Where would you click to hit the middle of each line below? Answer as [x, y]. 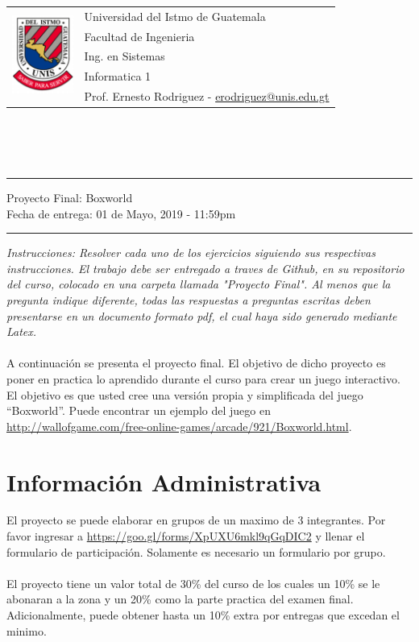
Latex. [22, 331]
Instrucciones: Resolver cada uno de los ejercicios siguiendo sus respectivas [191, 253]
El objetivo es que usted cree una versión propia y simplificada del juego [185, 394]
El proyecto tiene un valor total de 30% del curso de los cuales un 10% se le [193, 583]
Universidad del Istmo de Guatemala [175, 16]
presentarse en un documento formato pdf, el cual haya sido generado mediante [202, 315]
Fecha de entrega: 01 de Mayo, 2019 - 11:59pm [121, 213]
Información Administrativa [164, 481]
